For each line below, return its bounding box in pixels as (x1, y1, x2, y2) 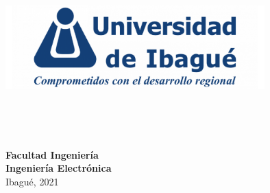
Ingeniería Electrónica (5, 161, 112, 175)
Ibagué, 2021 (5, 174, 59, 188)
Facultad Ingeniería (5, 147, 99, 161)
